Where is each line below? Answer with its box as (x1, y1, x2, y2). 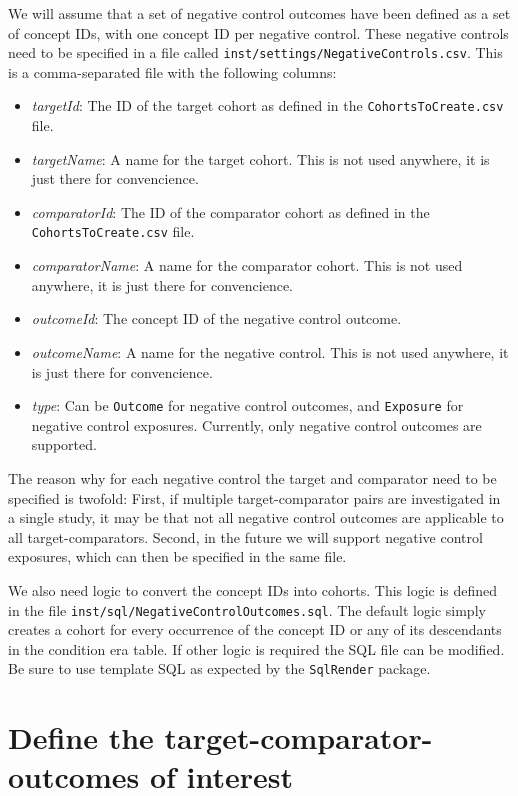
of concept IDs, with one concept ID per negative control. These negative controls (8, 22, 509, 43)
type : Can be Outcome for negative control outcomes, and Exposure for (31, 395, 464, 416)
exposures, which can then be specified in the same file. (8, 546, 347, 567)
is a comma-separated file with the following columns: (8, 61, 337, 82)
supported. (31, 434, 97, 455)
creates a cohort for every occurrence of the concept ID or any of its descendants (8, 619, 502, 640)
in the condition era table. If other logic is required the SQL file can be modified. (8, 638, 505, 659)
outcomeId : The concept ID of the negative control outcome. (31, 308, 402, 329)
